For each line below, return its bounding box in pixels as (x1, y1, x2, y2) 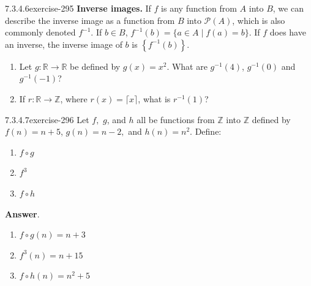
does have (269, 26, 306, 39)
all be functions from (137, 113, 215, 126)
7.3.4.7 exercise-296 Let (5, 113, 89, 126)
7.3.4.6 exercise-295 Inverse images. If (5, 2, 151, 14)
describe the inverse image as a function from (5, 13, 175, 26)
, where (60, 92, 88, 105)
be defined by (70, 59, 121, 72)
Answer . (5, 207, 40, 220)
